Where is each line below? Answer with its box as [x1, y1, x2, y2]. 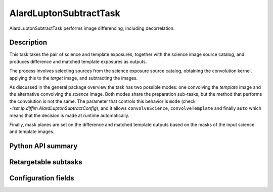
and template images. [9, 129, 55, 135]
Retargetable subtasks [9, 158, 83, 166]
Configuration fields [9, 174, 74, 182]
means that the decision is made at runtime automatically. [9, 112, 129, 118]
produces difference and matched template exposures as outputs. [9, 58, 147, 65]
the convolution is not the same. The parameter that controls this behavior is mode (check [9, 98, 196, 104]
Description [9, 38, 48, 47]
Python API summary [9, 142, 78, 151]
